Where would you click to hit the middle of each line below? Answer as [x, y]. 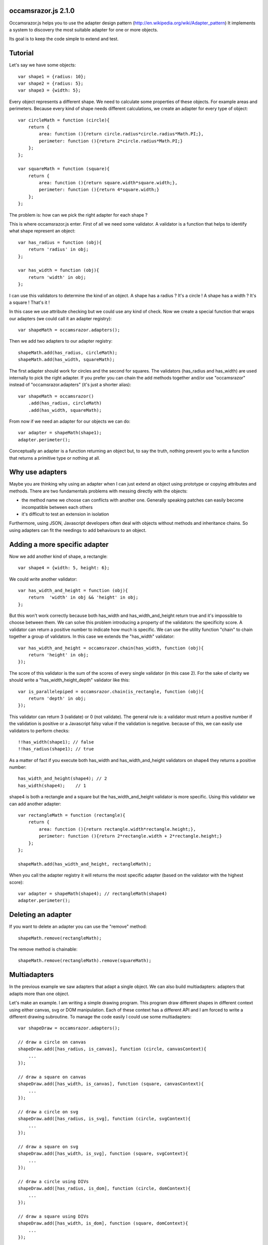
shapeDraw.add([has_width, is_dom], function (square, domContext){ [103, 1223]
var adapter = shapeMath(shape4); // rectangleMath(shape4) [93, 893]
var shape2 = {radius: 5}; [51, 83]
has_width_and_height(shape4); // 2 [63, 779]
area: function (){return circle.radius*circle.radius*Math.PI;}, [121, 134]
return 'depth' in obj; [57, 698]
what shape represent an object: [42, 231]
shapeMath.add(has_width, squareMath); [67, 360]
